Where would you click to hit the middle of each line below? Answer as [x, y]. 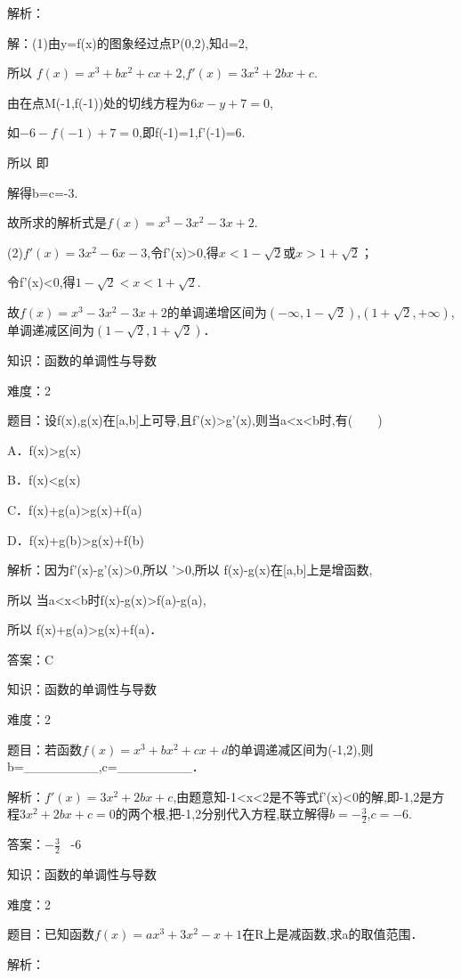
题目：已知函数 [51, 934]
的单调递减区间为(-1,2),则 [301, 749]
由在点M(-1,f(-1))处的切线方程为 [99, 102]
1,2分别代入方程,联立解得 [258, 814]
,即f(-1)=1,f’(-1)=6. [192, 132]
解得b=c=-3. [43, 192]
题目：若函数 [44, 749]
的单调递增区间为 [217, 311]
